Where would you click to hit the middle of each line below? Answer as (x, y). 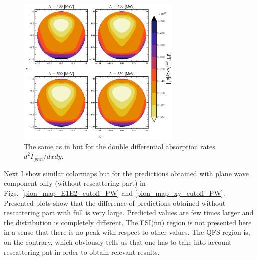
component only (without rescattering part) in (75, 183)
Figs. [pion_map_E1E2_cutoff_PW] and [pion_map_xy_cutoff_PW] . (115, 193)
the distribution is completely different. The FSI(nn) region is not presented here (128, 222)
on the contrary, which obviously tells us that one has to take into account (118, 241)
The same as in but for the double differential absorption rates (120, 146)
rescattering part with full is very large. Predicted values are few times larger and (129, 212)
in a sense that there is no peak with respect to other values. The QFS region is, (127, 232)
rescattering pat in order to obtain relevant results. (82, 251)
